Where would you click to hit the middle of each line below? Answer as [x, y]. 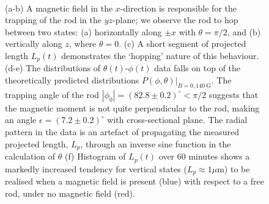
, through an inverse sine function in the [156, 143]
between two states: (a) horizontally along [83, 31]
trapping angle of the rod [52, 94]
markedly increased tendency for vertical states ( [96, 168]
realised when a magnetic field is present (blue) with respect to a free [134, 181]
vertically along [34, 44]
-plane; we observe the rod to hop [175, 20]
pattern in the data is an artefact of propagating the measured [122, 132]
